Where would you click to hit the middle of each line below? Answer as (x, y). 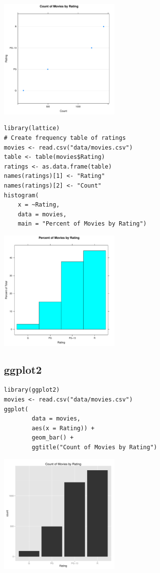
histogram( (21, 195)
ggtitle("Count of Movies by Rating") (94, 448)
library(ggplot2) (32, 390)
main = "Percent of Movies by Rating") (82, 224)
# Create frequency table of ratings (65, 138)
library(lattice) (32, 128)
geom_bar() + (53, 438)
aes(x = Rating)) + (63, 428)
